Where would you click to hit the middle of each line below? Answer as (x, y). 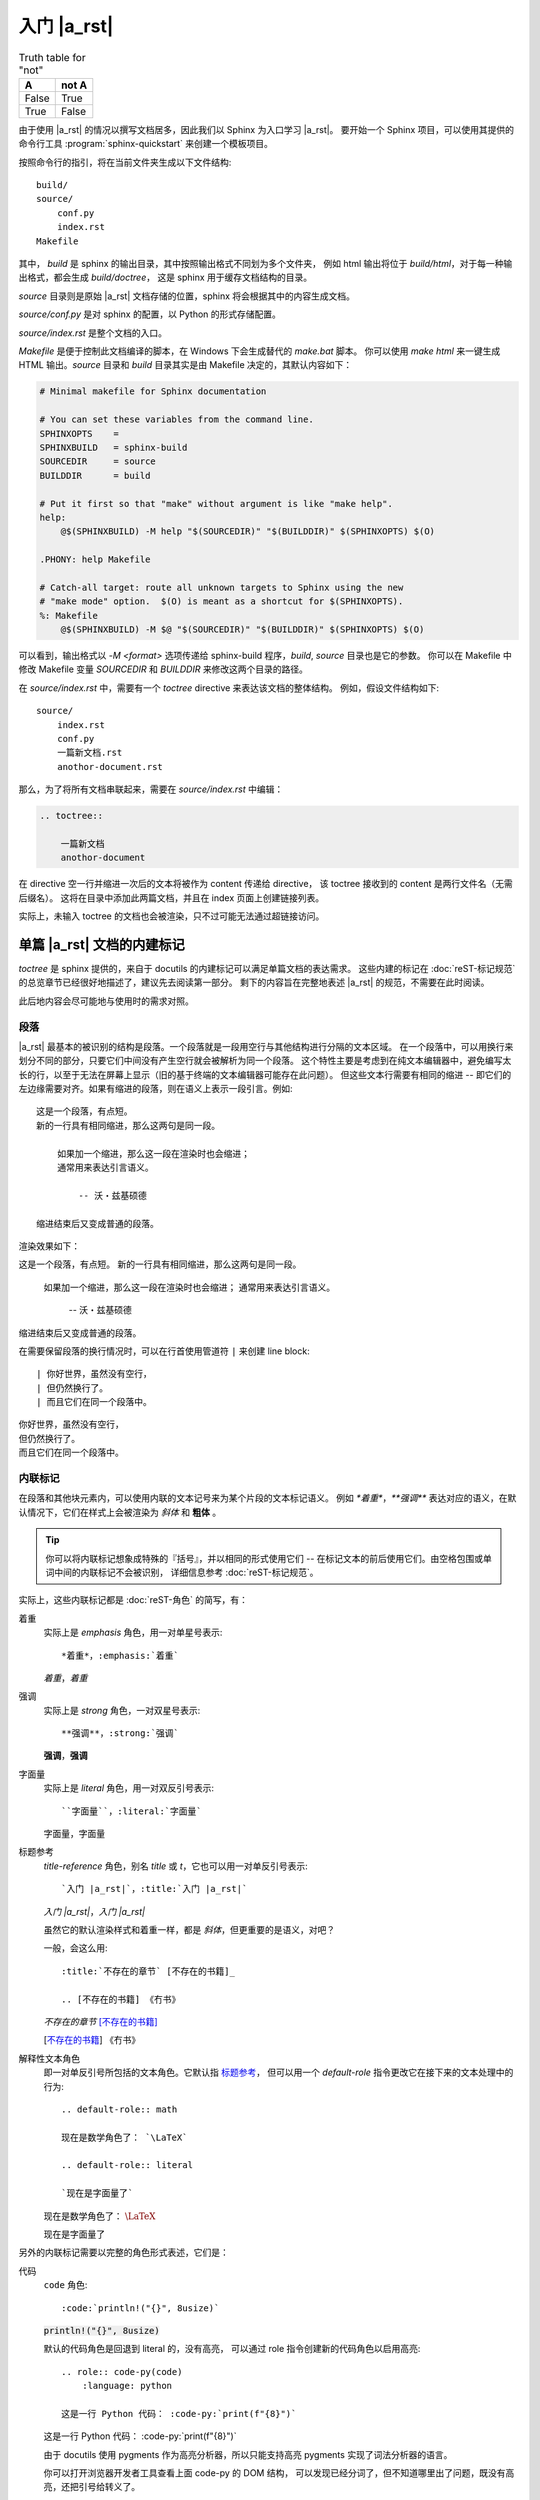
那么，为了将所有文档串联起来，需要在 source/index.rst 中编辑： (151, 789)
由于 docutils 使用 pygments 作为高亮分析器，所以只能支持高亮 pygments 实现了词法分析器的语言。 (248, 2454)
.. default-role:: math (119, 2109)
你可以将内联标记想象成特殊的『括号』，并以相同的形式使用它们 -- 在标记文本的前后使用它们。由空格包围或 (264, 1558)
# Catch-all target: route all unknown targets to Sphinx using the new (221, 587)
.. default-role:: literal (127, 2165)
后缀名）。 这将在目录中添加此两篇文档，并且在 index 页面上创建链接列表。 (171, 897)
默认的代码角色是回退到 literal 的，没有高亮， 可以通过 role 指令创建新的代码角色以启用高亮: (232, 2349)
